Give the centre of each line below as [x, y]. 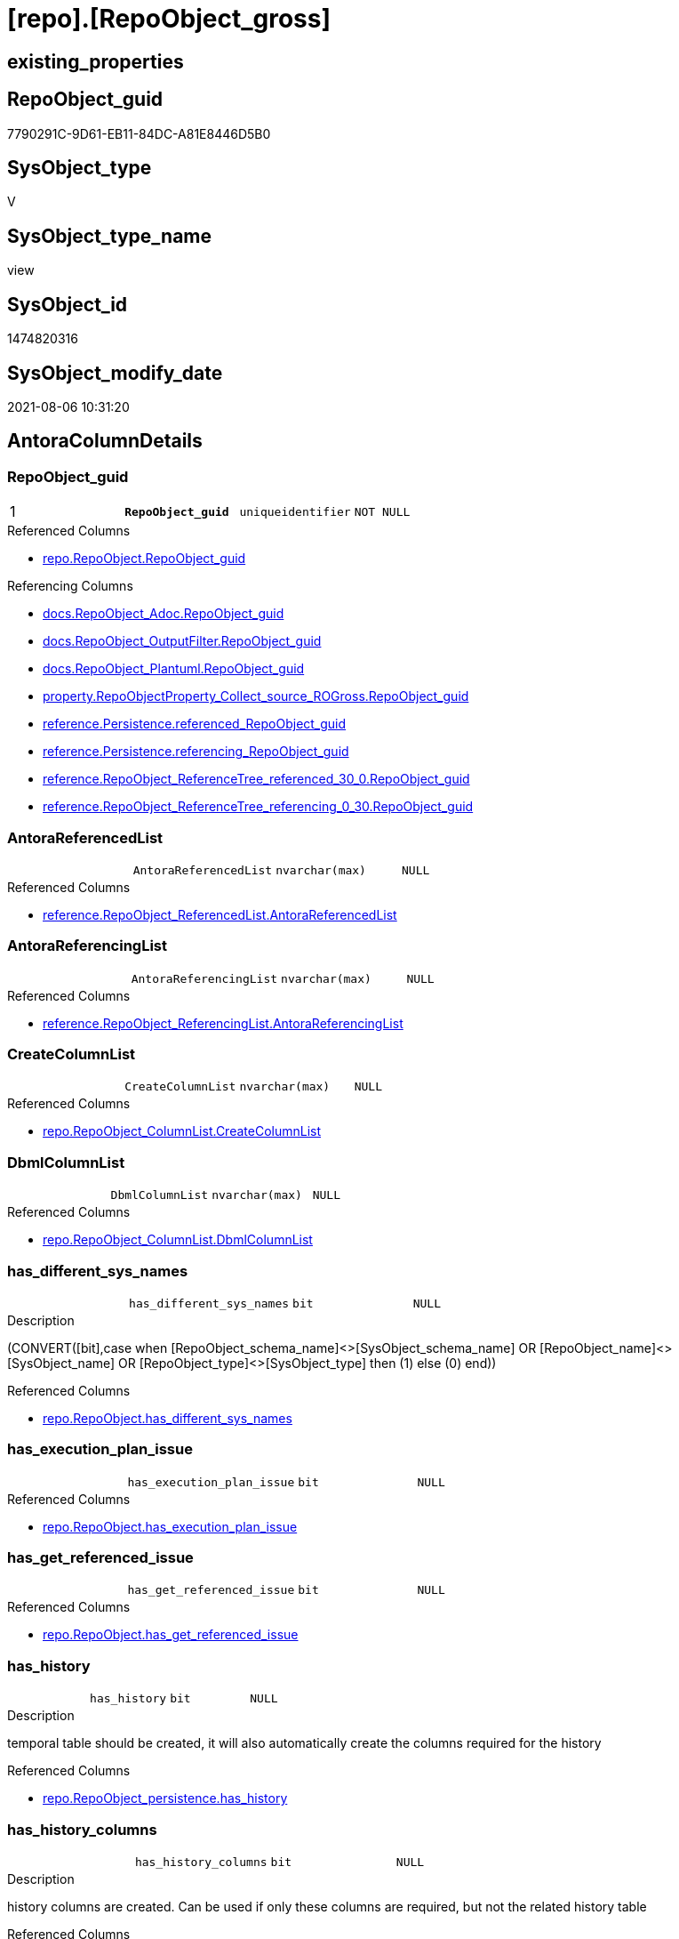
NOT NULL [382, 511]
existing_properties [96, 61]
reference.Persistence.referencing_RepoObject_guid [196, 752]
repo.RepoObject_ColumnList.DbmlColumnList [178, 1240]
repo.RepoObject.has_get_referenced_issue [171, 1635]
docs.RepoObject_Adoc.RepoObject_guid [164, 614]
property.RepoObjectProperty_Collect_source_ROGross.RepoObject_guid [256, 696]
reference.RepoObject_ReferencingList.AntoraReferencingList [223, 1023]
